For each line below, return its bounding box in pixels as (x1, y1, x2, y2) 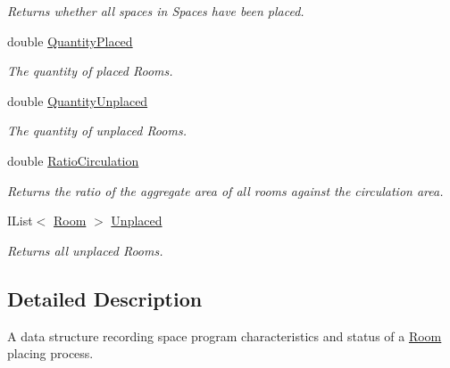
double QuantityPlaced (7, 31, 133, 50)
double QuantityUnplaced (7, 91, 148, 110)
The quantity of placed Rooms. (7, 61, 173, 80)
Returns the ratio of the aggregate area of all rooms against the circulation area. (7, 181, 444, 200)
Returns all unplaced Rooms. (7, 241, 163, 259)
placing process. (7, 344, 94, 363)
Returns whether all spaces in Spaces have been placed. (7, 2, 304, 20)
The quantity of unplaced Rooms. (7, 121, 187, 140)
